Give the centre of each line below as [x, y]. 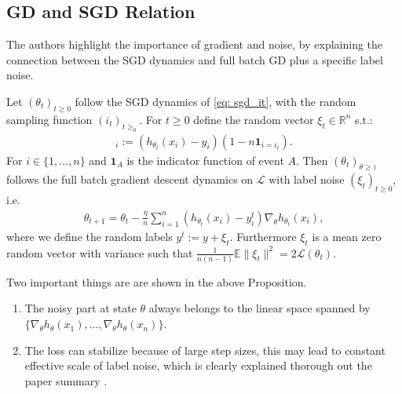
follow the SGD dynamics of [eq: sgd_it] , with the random [216, 101]
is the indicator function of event [205, 160]
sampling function [49, 119]
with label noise [307, 179]
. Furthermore [263, 236]
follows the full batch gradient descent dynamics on [130, 179]
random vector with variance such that [100, 252]
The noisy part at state [80, 308]
